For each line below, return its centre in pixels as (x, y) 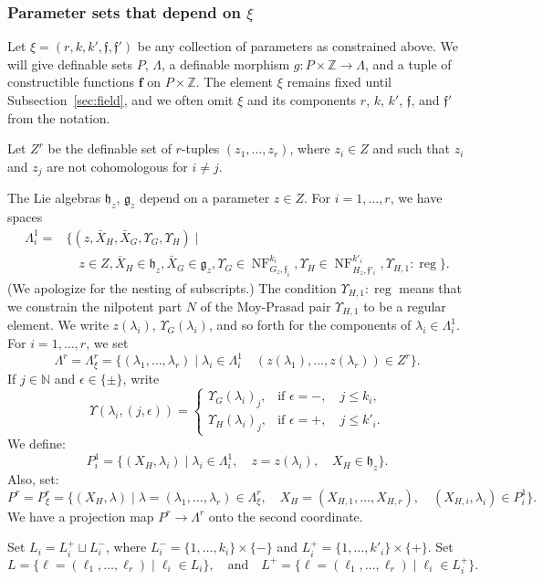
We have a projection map (81, 516)
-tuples (200, 148)
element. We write (58, 325)
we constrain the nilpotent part (95, 306)
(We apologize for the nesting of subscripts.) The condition (172, 287)
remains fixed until (339, 82)
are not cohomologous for (117, 166)
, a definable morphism (225, 63)
